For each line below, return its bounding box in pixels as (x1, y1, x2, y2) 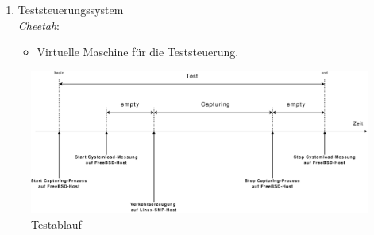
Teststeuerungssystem (17, 2, 124, 17)
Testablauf (31, 215, 82, 232)
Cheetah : (17, 17, 60, 33)
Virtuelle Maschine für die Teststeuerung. (37, 44, 239, 60)
